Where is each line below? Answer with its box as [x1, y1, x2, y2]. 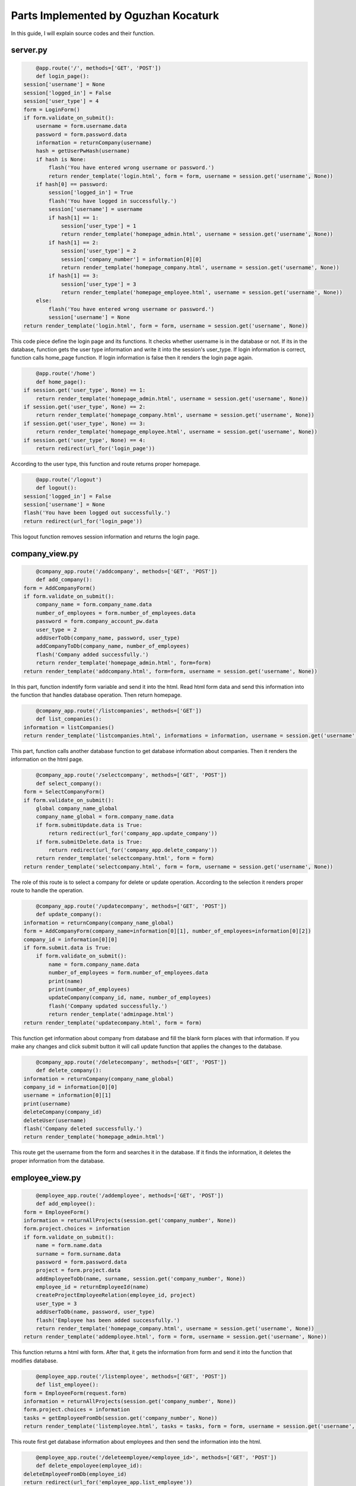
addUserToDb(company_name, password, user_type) [36, 634, 180, 641]
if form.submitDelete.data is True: [36, 838, 142, 845]
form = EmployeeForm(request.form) [23, 1390, 127, 1396]
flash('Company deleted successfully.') [23, 1125, 142, 1132]
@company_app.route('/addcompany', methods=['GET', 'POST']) [36, 568, 218, 575]
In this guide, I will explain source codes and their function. [11, 30, 155, 37]
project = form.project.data [36, 1267, 121, 1274]
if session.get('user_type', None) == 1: [23, 387, 146, 393]
